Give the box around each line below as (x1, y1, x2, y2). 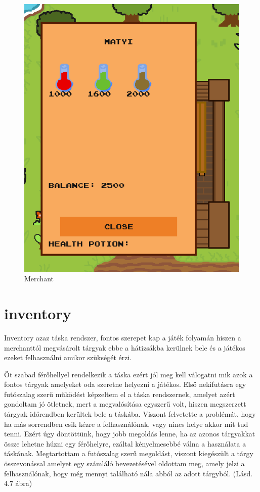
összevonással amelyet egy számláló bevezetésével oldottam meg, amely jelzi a (4, 458, 245, 469)
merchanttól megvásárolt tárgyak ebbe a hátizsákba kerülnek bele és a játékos (4, 342, 245, 353)
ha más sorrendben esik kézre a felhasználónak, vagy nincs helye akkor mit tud (4, 418, 248, 429)
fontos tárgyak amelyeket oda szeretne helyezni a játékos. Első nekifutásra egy (4, 379, 246, 389)
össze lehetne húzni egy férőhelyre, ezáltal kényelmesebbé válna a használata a (4, 438, 246, 449)
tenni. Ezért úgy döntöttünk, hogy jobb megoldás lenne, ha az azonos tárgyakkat (4, 428, 255, 439)
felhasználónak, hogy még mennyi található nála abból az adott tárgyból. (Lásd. (4, 468, 253, 478)
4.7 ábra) (4, 478, 32, 488)
